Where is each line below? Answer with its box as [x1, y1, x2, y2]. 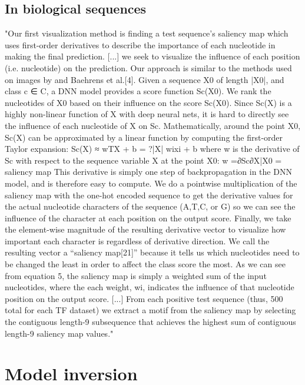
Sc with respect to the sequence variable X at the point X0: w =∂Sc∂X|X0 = [5, 154, 282, 166]
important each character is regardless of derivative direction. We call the [5, 234, 270, 247]
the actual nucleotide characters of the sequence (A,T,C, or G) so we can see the [5, 200, 296, 213]
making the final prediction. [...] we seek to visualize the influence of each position [5, 50, 300, 62]
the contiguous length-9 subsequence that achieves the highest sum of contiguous [5, 316, 296, 328]
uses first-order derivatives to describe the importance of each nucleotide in [5, 38, 276, 51]
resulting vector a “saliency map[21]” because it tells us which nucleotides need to [5, 246, 300, 258]
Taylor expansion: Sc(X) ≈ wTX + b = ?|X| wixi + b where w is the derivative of [5, 142, 300, 155]
